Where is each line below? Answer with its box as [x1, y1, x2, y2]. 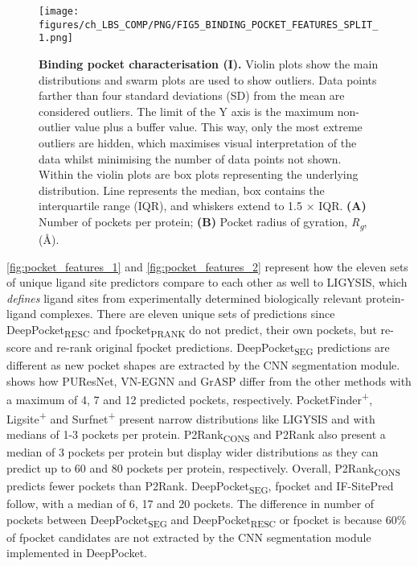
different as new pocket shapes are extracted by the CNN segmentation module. [6, 357, 400, 374]
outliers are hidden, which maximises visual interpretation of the [39, 134, 357, 151]
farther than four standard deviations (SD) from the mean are [39, 87, 345, 104]
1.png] [39, 32, 73, 44]
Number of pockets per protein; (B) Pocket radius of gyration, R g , [39, 213, 367, 232]
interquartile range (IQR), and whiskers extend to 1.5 [39, 197, 302, 214]
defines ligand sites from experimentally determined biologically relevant [6, 289, 363, 306]
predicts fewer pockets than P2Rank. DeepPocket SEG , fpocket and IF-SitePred [6, 477, 394, 496]
